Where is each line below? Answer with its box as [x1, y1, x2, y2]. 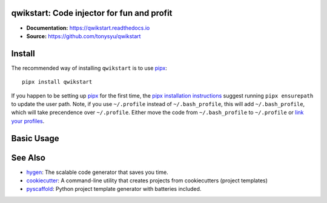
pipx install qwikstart [22, 79, 93, 85]
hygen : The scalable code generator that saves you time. [26, 168, 169, 176]
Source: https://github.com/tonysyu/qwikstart [26, 32, 141, 39]
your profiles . [11, 117, 45, 124]
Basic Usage [11, 133, 59, 144]
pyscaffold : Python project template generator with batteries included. [26, 185, 202, 193]
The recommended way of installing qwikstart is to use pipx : [11, 64, 168, 72]
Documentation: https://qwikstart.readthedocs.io [26, 24, 150, 32]
